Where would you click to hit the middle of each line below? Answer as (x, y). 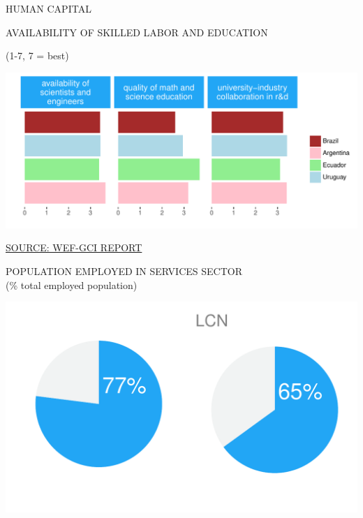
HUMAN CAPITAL (49, 8)
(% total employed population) (72, 284)
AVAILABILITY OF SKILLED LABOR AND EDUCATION (137, 32)
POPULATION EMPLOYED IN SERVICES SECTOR (124, 271)
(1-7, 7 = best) (37, 55)
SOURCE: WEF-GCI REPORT (74, 247)
